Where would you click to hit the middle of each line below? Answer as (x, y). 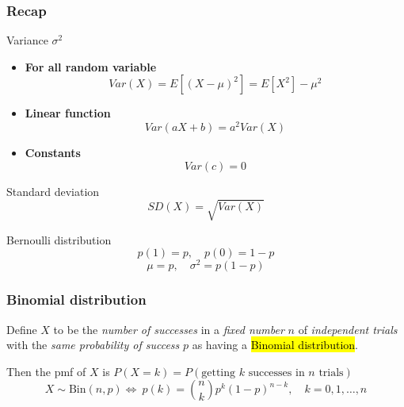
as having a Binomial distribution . (275, 345)
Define (22, 329)
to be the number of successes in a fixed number (169, 329)
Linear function (68, 113)
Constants (53, 153)
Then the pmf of (46, 371)
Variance (27, 40)
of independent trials (348, 329)
